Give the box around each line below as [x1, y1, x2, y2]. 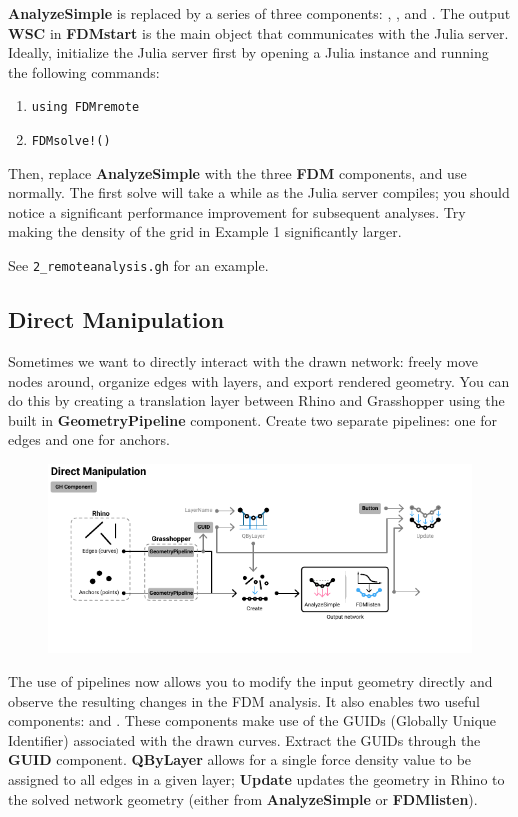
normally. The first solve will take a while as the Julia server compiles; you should [8, 182, 510, 203]
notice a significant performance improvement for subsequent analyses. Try [8, 201, 466, 222]
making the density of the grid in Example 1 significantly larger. [8, 221, 402, 242]
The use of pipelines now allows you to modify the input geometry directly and [8, 671, 493, 692]
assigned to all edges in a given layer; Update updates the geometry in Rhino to [8, 769, 505, 790]
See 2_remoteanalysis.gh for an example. [8, 255, 269, 276]
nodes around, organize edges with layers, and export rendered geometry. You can [8, 370, 510, 391]
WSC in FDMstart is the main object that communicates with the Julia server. [8, 22, 509, 43]
